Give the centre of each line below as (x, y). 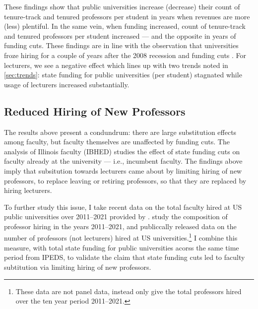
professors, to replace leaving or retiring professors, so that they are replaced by (125, 180)
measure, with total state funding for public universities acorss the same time (122, 247)
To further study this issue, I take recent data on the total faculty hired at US (123, 207)
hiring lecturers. (28, 190)
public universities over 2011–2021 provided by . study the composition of (116, 216)
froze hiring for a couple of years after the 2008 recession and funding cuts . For (125, 55)
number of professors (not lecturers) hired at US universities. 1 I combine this (121, 237)
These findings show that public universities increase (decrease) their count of (122, 6)
